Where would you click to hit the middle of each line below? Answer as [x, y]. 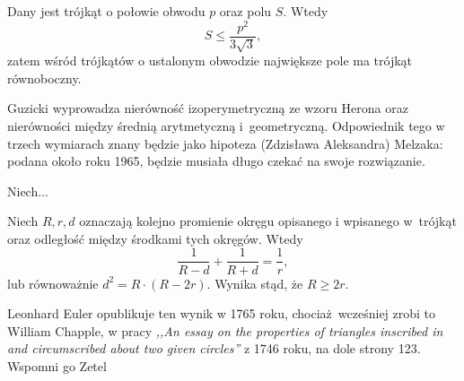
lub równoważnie [53, 283]
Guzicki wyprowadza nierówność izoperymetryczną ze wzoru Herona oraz [208, 108]
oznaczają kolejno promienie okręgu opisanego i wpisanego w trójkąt [268, 221]
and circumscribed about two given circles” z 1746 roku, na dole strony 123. [214, 348]
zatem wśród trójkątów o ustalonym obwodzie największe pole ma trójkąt [210, 61]
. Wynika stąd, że [255, 283]
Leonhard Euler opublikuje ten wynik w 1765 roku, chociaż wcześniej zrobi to [222, 313]
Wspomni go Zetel [57, 365]
